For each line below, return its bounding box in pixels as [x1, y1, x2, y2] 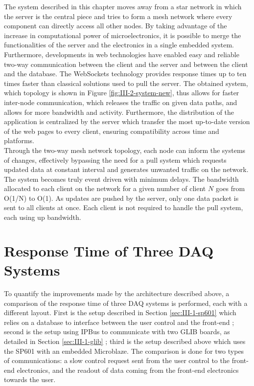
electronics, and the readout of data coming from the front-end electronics [17, 365, 239, 375]
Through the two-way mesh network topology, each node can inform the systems [4, 145, 246, 155]
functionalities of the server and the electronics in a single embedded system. [4, 40, 234, 50]
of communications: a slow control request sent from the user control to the [4, 355, 230, 365]
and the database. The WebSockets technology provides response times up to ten [4, 68, 247, 79]
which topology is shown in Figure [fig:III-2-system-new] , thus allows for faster [4, 87, 239, 98]
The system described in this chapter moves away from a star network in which [4, 1, 242, 11]
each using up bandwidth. [4, 212, 81, 222]
